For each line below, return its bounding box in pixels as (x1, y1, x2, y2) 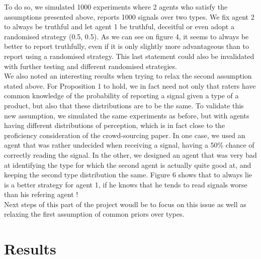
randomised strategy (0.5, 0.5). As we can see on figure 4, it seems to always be (4, 31, 249, 41)
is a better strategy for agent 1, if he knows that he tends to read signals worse (4, 179, 247, 189)
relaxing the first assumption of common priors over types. (4, 209, 185, 219)
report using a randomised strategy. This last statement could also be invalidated (4, 50, 254, 61)
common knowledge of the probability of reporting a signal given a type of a (4, 90, 239, 101)
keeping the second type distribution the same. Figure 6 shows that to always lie (4, 169, 252, 180)
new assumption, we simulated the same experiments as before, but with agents (4, 110, 249, 120)
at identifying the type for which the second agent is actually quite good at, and (4, 159, 251, 170)
